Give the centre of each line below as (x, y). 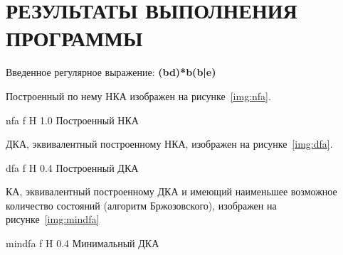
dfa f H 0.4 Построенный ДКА (72, 167)
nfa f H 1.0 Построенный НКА (72, 120)
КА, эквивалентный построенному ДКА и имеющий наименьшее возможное (171, 191)
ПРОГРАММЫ (74, 38)
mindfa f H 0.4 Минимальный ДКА (83, 243)
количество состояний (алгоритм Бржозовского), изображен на (141, 205)
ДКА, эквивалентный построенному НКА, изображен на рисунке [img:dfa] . (169, 144)
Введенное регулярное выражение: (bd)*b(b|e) (111, 72)
